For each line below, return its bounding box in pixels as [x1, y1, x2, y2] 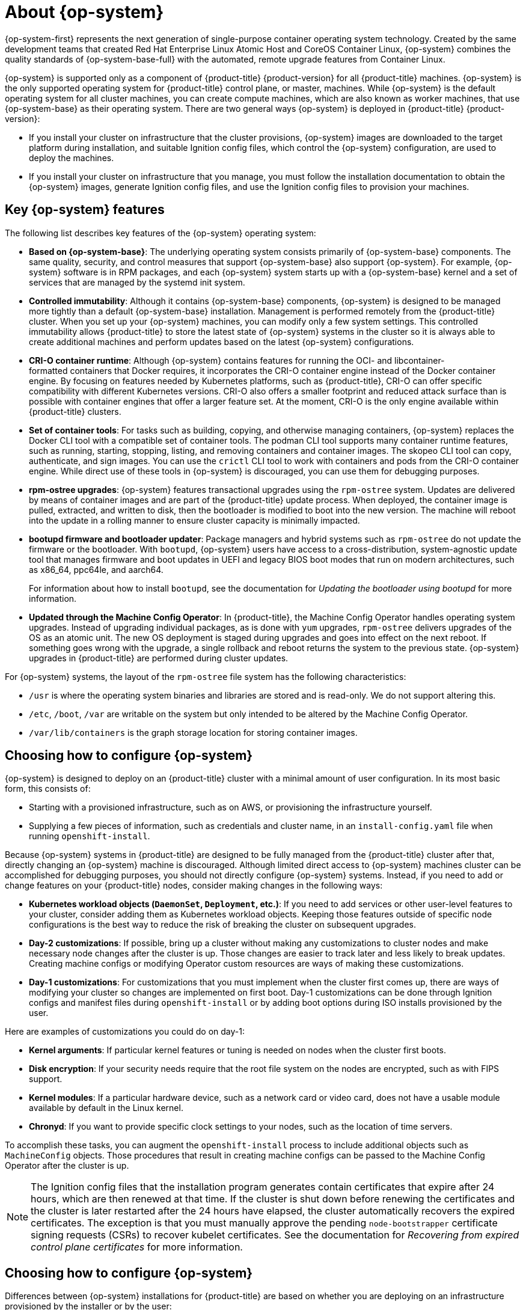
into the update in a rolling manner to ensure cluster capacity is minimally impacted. [29, 515, 360, 525]
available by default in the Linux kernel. [29, 1103, 183, 1113]
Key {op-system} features [5, 202, 165, 218]
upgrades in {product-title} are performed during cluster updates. [29, 652, 289, 663]
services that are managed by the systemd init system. [29, 277, 245, 287]
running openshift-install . [29, 831, 150, 842]
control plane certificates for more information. [31, 1241, 243, 1253]
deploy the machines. [29, 152, 114, 163]
